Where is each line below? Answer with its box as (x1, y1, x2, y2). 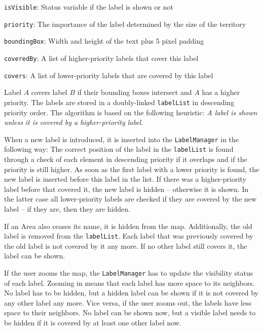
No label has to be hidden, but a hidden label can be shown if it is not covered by (4, 287, 258, 298)
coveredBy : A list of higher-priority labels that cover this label (4, 52, 199, 63)
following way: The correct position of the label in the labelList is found (4, 144, 234, 154)
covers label (31, 87, 67, 97)
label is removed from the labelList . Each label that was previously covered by (4, 230, 253, 241)
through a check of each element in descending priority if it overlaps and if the (4, 154, 247, 164)
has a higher (202, 87, 240, 97)
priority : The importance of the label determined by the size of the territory (4, 18, 246, 29)
